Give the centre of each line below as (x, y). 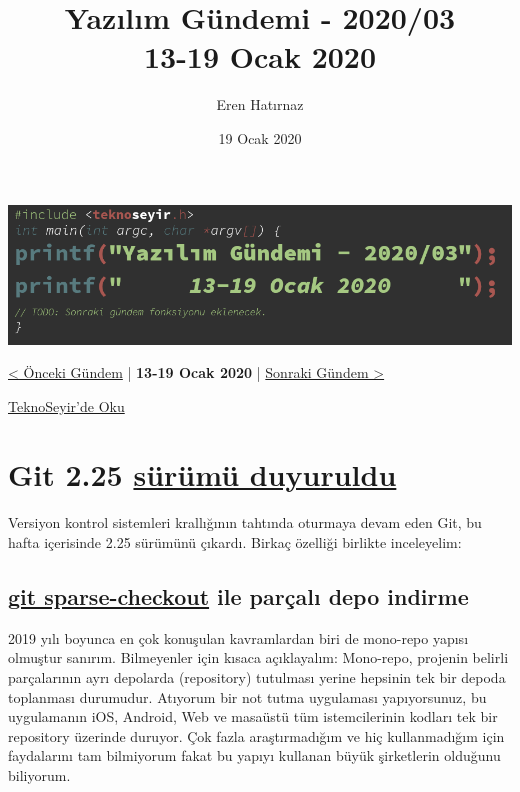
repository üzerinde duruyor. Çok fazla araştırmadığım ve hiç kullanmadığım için (256, 735)
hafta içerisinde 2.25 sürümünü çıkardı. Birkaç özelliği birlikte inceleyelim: (235, 542)
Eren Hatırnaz (260, 104)
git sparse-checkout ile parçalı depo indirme (238, 595)
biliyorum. (39, 774)
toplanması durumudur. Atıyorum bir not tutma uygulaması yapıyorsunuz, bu (247, 696)
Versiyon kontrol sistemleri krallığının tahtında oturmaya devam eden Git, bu (245, 522)
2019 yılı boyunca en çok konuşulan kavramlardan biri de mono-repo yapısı (238, 637)
